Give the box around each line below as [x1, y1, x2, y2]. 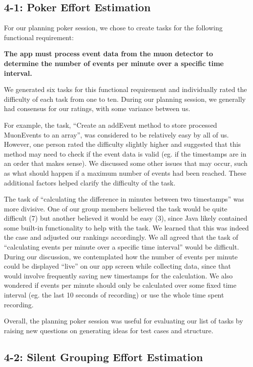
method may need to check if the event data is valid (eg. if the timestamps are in [4, 148, 247, 159]
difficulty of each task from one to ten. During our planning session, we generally [4, 93, 246, 104]
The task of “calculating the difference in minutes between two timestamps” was [4, 194, 244, 204]
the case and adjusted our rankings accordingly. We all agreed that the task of [4, 232, 238, 242]
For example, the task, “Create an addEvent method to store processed [4, 119, 217, 130]
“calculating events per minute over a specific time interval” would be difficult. [4, 242, 239, 252]
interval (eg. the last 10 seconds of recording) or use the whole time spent [4, 290, 224, 300]
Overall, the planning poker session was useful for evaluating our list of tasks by [4, 316, 243, 326]
